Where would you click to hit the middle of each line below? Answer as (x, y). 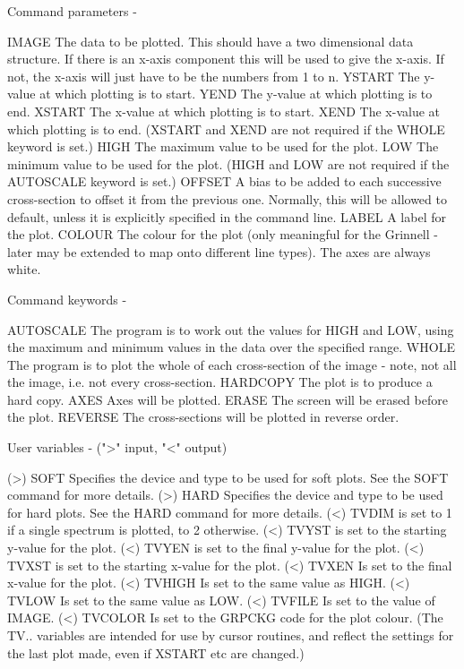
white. (24, 269)
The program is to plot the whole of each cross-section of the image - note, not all (232, 364)
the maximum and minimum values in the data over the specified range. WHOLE (231, 347)
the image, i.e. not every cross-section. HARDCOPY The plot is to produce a (220, 382)
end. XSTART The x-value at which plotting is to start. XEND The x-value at (223, 111)
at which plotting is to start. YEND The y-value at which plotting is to (236, 94)
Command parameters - (72, 11)
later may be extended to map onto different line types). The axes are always (219, 251)
